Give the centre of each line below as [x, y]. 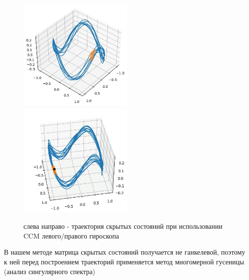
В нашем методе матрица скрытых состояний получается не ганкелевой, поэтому [125, 252]
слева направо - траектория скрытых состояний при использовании [123, 226]
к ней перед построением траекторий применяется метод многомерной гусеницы [124, 262]
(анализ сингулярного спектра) [50, 271]
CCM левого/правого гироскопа [71, 235]
